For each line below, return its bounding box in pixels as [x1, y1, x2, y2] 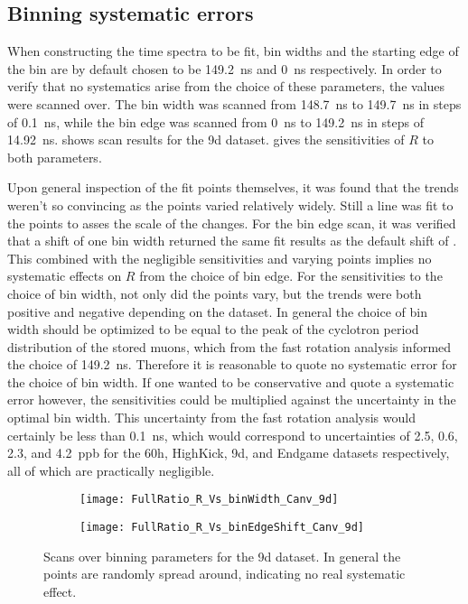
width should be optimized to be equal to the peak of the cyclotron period [7, 320, 419, 339]
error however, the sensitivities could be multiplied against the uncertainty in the [7, 390, 456, 409]
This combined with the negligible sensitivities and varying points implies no [7, 248, 432, 267]
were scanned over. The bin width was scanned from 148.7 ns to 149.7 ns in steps [7, 94, 462, 113]
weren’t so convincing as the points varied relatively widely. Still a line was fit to [7, 195, 454, 214]
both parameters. [7, 147, 102, 166]
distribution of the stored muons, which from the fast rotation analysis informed [7, 337, 452, 356]
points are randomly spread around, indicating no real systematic [43, 564, 406, 583]
